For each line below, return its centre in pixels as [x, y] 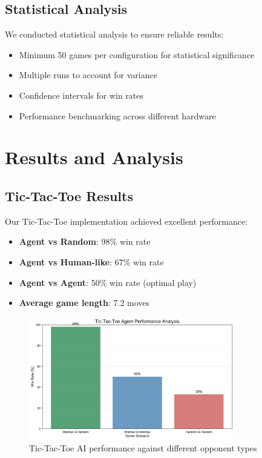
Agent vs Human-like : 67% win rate [91, 261]
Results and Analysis [94, 157]
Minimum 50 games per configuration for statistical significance [137, 54]
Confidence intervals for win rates [81, 95]
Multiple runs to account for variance [88, 75]
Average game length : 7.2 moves [84, 303]
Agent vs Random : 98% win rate [85, 241]
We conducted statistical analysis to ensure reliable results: [114, 34]
